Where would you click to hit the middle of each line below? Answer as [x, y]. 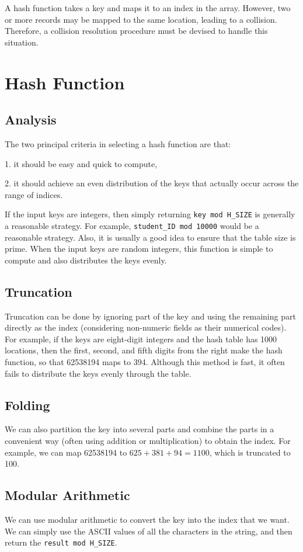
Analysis [31, 119]
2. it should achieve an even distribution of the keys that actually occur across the [152, 183]
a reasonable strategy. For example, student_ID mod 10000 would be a [132, 225]
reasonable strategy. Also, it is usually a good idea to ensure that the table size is [150, 237]
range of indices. [34, 194]
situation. [22, 42]
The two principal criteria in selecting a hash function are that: [118, 143]
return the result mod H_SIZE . [61, 542]
